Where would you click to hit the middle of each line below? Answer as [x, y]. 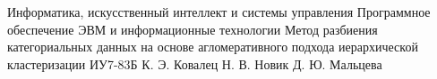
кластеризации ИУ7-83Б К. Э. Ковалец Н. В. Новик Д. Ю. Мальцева [195, 63]
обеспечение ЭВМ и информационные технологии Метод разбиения [193, 29]
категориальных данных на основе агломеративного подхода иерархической [213, 47]
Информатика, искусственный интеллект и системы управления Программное [219, 12]
